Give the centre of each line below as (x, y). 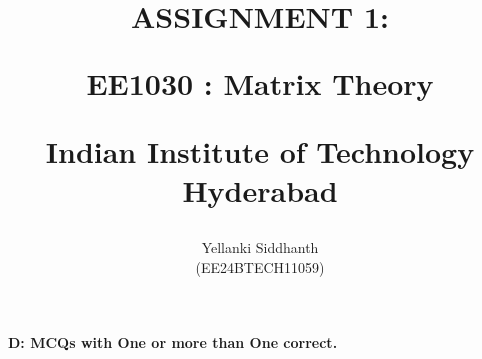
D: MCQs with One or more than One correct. (173, 342)
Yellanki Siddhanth (260, 246)
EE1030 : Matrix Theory (260, 83)
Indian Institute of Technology (260, 150)
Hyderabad (260, 189)
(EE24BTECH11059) (260, 266)
